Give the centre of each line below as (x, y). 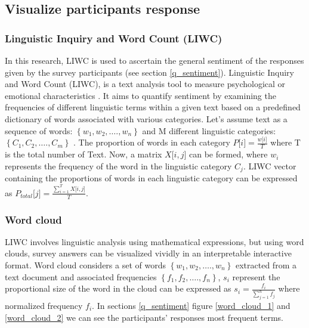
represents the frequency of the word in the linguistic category (118, 165)
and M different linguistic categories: (209, 130)
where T (285, 142)
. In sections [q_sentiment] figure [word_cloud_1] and (191, 306)
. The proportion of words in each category (152, 142)
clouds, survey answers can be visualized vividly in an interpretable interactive (148, 253)
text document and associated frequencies (81, 276)
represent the (256, 276)
